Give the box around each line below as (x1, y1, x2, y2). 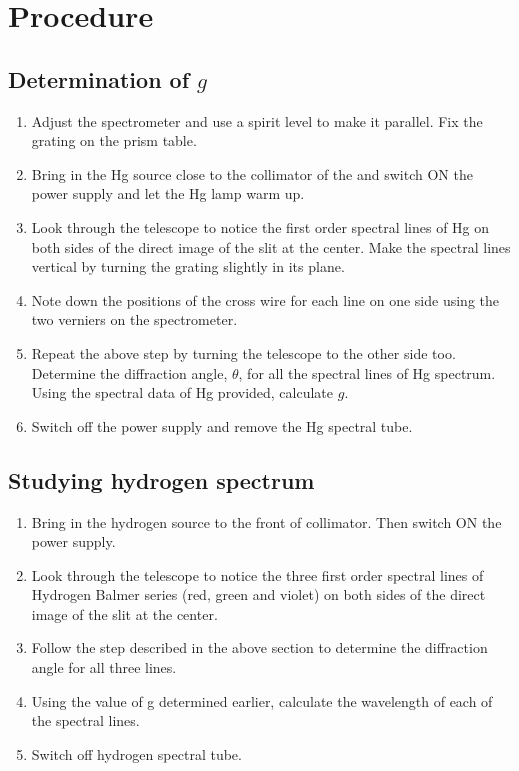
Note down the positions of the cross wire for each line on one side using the (31, 289, 500, 310)
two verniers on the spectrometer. (31, 309, 238, 330)
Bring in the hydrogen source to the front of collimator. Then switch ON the (31, 511, 502, 532)
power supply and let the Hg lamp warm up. (31, 183, 305, 204)
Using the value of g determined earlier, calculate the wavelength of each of (31, 690, 493, 711)
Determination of (8, 63, 190, 94)
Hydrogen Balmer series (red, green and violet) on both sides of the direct (31, 584, 486, 605)
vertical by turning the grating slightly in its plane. (31, 256, 345, 277)
